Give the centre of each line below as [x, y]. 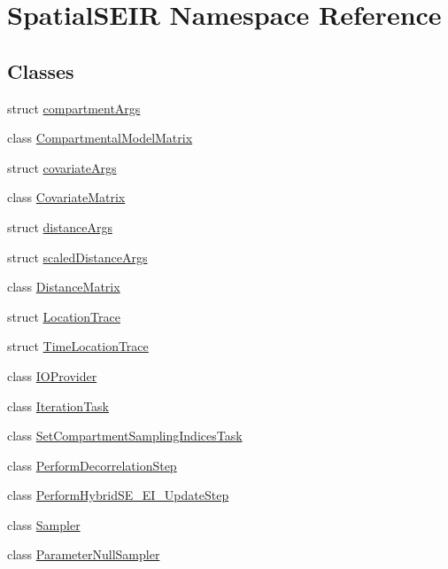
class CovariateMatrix [66, 197]
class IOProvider [52, 375]
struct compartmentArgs [74, 108]
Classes [41, 70]
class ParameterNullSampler [84, 554]
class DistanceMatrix [64, 287]
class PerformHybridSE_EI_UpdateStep [118, 495]
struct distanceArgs [60, 226]
